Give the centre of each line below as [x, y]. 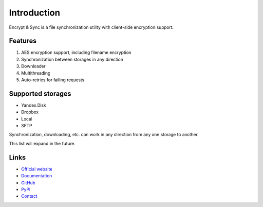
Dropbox [30, 112]
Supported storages [40, 94]
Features [23, 41]
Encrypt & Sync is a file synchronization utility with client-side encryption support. [91, 27]
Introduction [35, 13]
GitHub [28, 183]
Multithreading [36, 73]
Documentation [37, 176]
